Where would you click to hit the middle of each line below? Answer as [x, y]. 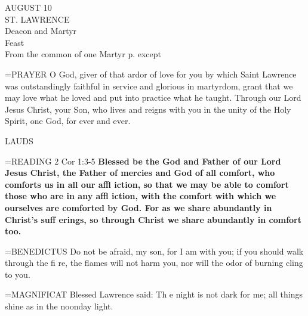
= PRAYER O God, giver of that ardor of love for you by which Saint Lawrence [151, 74]
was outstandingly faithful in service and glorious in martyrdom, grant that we [149, 86]
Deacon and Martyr [41, 31]
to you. [18, 274]
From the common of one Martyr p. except [83, 54]
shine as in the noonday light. [59, 306]
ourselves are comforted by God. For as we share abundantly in [138, 207]
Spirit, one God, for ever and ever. [68, 121]
